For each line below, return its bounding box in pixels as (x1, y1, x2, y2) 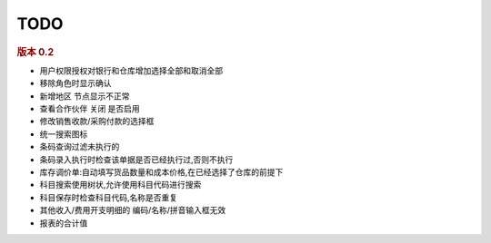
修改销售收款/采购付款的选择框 (39, 116, 155, 127)
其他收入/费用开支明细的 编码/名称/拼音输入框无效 (39, 205, 226, 216)
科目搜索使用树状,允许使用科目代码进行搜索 (39, 180, 202, 190)
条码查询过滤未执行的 (39, 141, 120, 152)
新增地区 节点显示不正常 (39, 91, 130, 102)
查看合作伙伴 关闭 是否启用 (39, 102, 140, 113)
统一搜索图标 (39, 128, 88, 140)
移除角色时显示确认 (39, 78, 112, 89)
